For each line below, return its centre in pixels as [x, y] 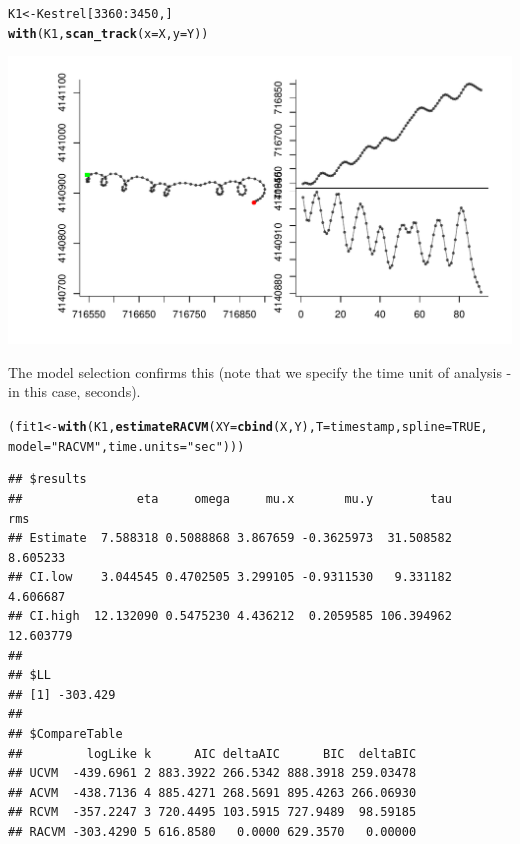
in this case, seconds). [74, 391]
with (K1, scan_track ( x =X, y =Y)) [108, 33]
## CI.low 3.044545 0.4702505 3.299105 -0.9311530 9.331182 [230, 577]
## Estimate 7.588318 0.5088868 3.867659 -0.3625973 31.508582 [230, 538]
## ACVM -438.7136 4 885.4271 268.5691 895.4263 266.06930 [212, 792]
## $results [47, 479]
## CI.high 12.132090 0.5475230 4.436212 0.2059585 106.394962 [230, 616]
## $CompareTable [65, 734]
